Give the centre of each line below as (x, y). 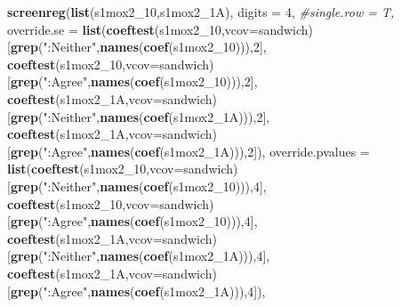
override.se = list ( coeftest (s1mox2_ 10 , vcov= (133, 29)
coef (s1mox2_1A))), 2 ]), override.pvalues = (252, 151)
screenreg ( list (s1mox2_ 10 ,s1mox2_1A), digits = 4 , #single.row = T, (201, 12)
